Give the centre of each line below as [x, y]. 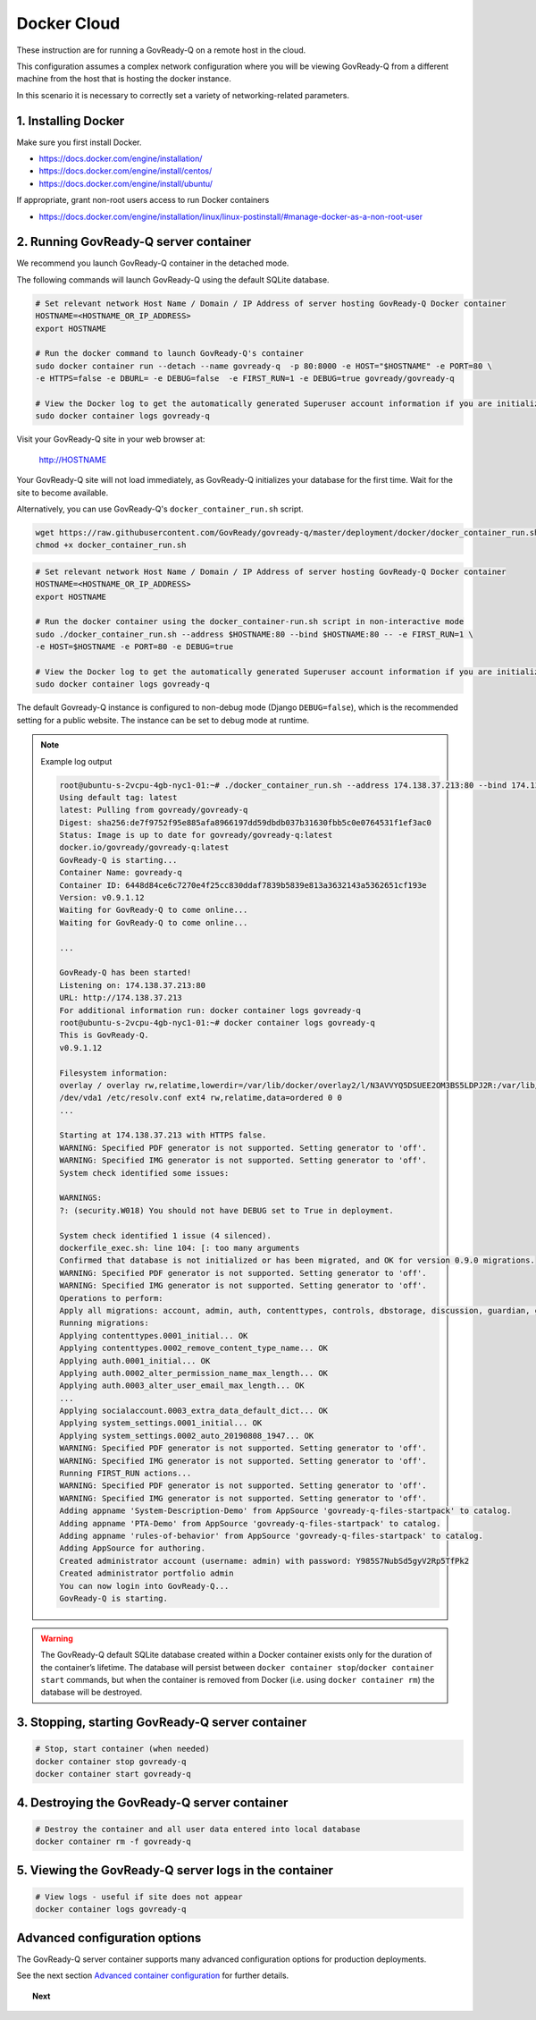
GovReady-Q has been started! [126, 973]
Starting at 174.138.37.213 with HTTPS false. [163, 1135]
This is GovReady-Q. [104, 1035]
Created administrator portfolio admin [147, 1573]
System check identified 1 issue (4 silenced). [165, 1235]
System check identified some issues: [144, 1173]
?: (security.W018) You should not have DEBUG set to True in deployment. [227, 1210]
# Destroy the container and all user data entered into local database [198, 1829]
